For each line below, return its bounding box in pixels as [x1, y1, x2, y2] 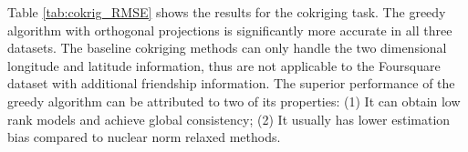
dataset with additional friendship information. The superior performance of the [7, 74, 455, 93]
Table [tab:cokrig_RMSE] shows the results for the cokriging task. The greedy [7, 3, 446, 21]
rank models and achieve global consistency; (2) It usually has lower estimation [7, 109, 451, 128]
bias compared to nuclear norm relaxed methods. [7, 127, 281, 147]
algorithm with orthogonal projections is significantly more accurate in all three [7, 20, 452, 39]
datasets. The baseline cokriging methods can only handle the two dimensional [7, 38, 447, 57]
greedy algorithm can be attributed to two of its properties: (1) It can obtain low [7, 91, 461, 110]
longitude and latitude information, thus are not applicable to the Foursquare [7, 56, 441, 75]
